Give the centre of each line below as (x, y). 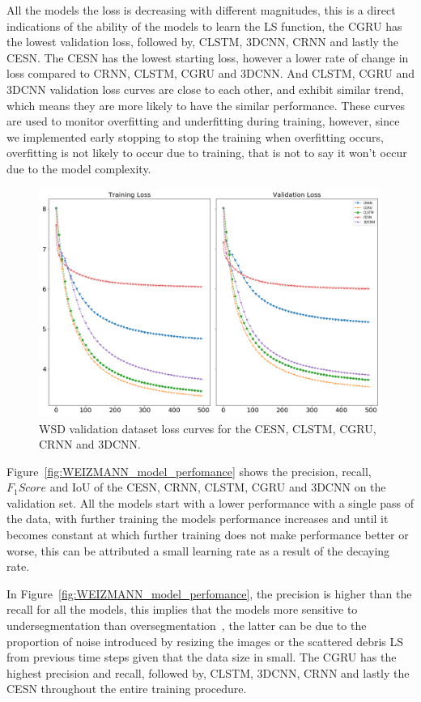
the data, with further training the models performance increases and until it (198, 519)
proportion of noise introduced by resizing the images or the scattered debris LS (205, 641)
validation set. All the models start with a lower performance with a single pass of (210, 502)
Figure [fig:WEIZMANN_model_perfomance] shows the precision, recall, (189, 471)
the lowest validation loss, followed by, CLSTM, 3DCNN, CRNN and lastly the (202, 42)
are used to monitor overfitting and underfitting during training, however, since (203, 121)
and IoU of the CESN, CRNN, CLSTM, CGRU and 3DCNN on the (218, 487)
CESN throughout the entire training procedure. (127, 689)
